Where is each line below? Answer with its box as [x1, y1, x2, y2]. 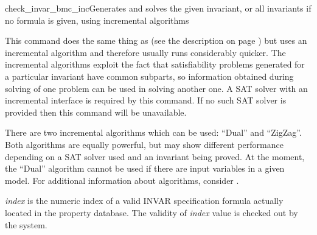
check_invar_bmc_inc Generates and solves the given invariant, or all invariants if [5, 2, 312, 14]
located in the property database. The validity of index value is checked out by [5, 206, 298, 219]
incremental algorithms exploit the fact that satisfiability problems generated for [5, 58, 305, 71]
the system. [5, 218, 47, 231]
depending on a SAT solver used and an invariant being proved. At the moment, [5, 150, 305, 163]
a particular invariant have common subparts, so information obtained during [5, 69, 294, 82]
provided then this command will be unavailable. [5, 105, 187, 118]
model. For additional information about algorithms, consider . [5, 174, 239, 186]
